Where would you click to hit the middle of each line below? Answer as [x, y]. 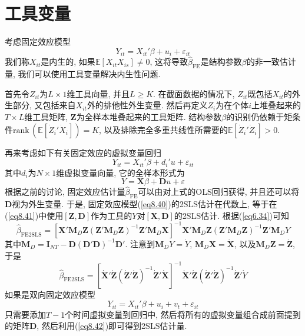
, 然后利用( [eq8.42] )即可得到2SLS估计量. [112, 326]
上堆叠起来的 [276, 105]
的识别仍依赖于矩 [259, 116]
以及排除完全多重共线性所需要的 [166, 129]
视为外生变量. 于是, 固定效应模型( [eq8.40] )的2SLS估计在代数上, [131, 204]
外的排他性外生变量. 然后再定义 [147, 105]
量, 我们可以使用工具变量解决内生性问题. [83, 74]
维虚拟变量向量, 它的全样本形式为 [120, 172]
